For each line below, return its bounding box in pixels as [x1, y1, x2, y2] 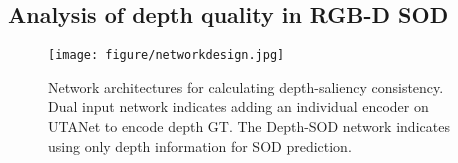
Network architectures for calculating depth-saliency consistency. [48, 76, 444, 97]
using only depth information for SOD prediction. [48, 135, 352, 156]
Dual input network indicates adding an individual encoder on [48, 96, 429, 117]
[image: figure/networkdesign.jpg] [48, 48, 285, 63]
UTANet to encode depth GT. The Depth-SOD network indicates [48, 116, 450, 137]
